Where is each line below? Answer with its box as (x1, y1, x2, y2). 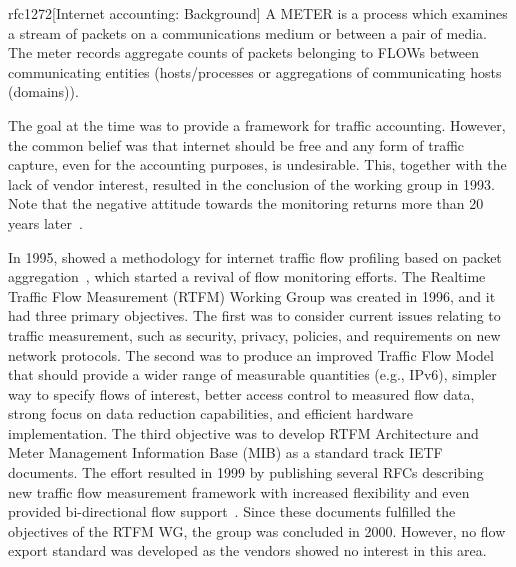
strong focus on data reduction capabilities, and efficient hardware (8, 403, 413, 424)
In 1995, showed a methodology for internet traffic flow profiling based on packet (8, 246, 502, 267)
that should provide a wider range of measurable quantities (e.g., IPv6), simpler (8, 364, 497, 385)
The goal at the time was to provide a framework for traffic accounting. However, (8, 114, 506, 135)
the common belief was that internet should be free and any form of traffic (8, 134, 465, 155)
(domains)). (8, 81, 79, 102)
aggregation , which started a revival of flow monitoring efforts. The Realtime (8, 266, 486, 287)
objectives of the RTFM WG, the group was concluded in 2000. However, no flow (8, 520, 506, 541)
